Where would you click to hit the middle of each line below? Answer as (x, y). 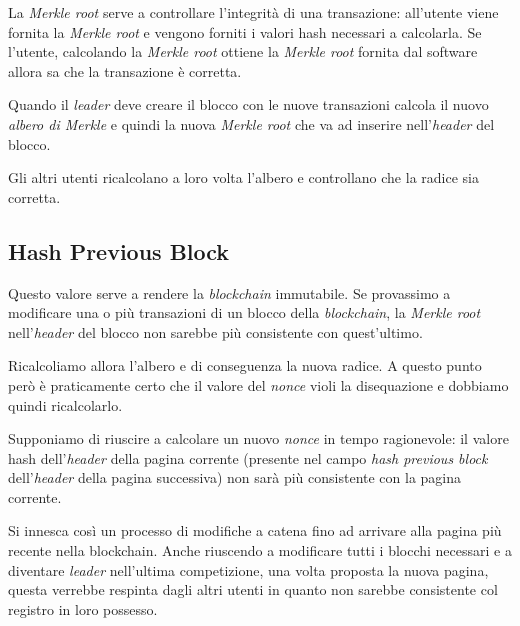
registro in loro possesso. (83, 608)
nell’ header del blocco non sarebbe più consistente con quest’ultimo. (215, 331)
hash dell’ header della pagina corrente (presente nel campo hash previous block (248, 457)
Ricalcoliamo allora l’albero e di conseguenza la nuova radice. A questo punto (245, 365)
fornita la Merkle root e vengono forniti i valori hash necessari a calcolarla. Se (245, 31)
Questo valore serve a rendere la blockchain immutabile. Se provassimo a (229, 292)
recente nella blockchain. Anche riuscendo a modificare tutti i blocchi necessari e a (260, 550)
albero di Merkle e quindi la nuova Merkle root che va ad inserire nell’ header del (251, 123)
